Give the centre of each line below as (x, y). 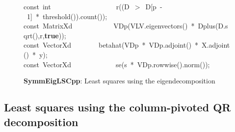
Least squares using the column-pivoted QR (117, 107)
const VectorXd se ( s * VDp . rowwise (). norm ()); (117, 64)
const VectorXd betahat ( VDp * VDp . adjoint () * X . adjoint (127, 45)
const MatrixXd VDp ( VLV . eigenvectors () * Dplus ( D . (125, 26)
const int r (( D (77, 6)
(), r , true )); (49, 35)
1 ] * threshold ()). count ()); (67, 16)
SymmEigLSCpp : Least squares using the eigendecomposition (119, 81)
